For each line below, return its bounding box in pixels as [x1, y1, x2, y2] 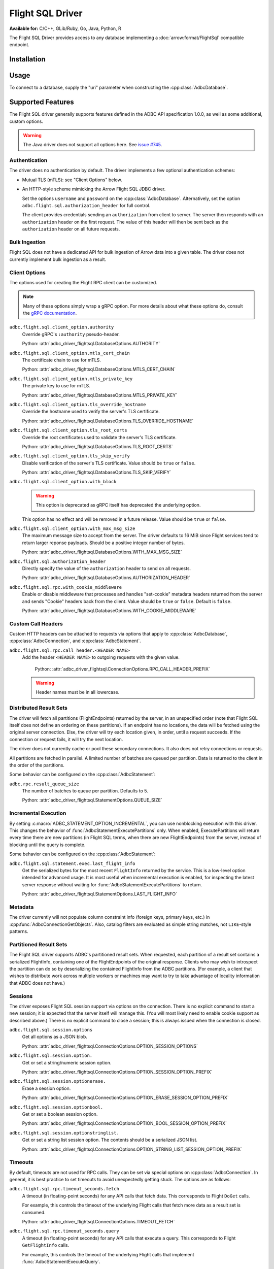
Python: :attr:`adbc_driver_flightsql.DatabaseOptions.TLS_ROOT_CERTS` [22, 443, 173, 449]
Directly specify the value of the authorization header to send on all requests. [22, 565, 191, 571]
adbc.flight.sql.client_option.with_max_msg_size [9, 526, 135, 531]
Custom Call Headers [9, 620, 63, 627]
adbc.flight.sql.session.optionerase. [9, 1079, 106, 1084]
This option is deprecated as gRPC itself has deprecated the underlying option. [36, 502, 201, 508]
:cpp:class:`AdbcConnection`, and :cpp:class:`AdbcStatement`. [9, 638, 142, 644]
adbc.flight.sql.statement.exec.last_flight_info [9, 860, 135, 866]
